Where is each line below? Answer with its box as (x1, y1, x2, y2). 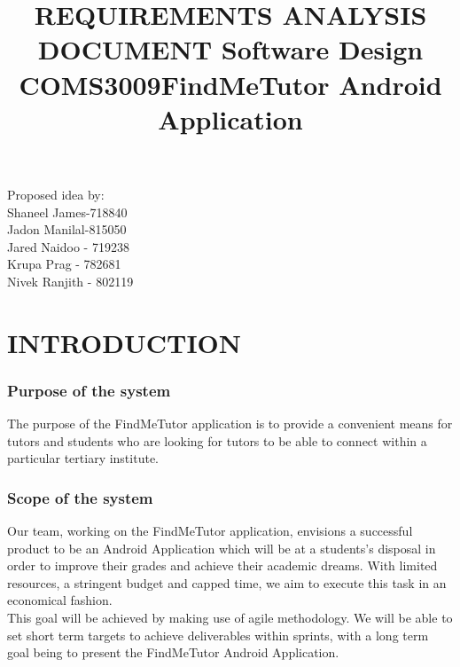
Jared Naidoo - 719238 (7, 237, 129, 255)
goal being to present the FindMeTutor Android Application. (7, 643, 339, 662)
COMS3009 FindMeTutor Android (19, 66, 442, 102)
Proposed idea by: (7, 184, 105, 203)
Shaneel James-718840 (7, 202, 128, 221)
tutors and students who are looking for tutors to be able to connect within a (7, 431, 427, 450)
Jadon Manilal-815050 (7, 220, 127, 239)
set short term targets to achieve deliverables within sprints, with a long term (7, 625, 429, 644)
